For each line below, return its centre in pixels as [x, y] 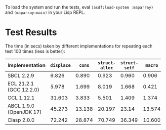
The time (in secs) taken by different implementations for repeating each [79, 46]
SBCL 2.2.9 [21, 75]
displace [60, 65]
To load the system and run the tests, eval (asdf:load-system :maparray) [79, 7]
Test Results [31, 32]
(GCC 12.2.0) [23, 89]
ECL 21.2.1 [21, 84]
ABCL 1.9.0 [21, 106]
